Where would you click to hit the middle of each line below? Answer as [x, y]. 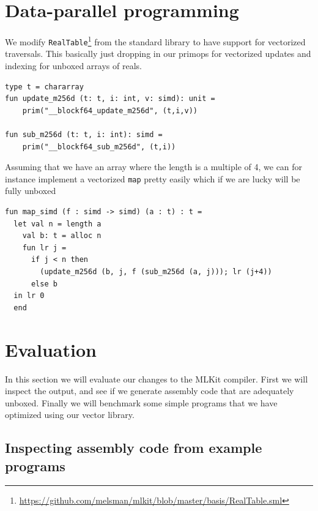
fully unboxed [31, 191]
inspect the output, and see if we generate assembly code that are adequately [150, 391]
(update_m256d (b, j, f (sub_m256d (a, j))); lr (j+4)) [156, 272]
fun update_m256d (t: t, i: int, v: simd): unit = [110, 99]
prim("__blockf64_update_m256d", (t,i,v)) [110, 110]
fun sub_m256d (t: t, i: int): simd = [84, 135]
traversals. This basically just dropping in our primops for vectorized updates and [158, 54]
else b [44, 284]
